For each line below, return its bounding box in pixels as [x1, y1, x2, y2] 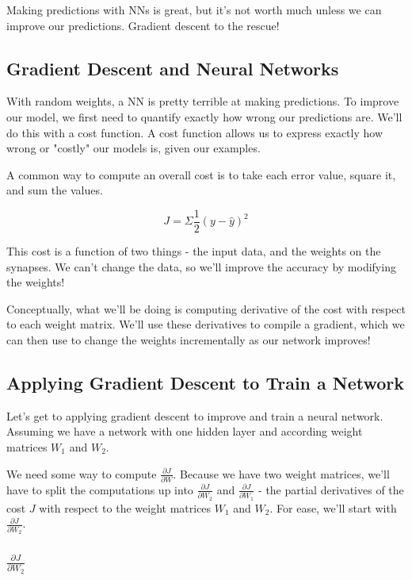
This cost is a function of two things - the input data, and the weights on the [6, 243, 381, 259]
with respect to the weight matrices [39, 499, 212, 516]
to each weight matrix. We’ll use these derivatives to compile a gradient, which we [6, 316, 405, 332]
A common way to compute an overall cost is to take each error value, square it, [6, 166, 396, 182]
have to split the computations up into [6, 481, 193, 497]
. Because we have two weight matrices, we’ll [173, 465, 390, 482]
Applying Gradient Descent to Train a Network [6, 370, 405, 394]
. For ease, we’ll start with [269, 499, 397, 516]
